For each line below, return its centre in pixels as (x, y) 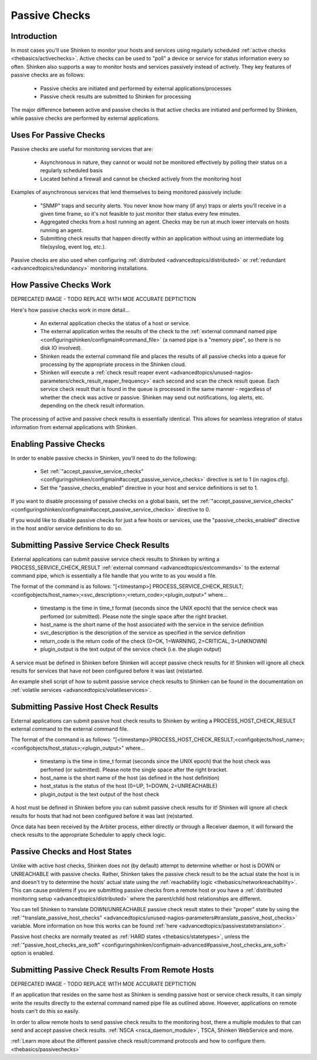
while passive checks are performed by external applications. (85, 118)
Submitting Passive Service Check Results (90, 545)
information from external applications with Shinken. (74, 427)
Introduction (34, 36)
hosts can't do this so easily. (45, 1011)
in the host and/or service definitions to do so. (67, 529)
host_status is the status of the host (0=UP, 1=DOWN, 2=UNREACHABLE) (129, 786)
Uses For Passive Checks (58, 135)
